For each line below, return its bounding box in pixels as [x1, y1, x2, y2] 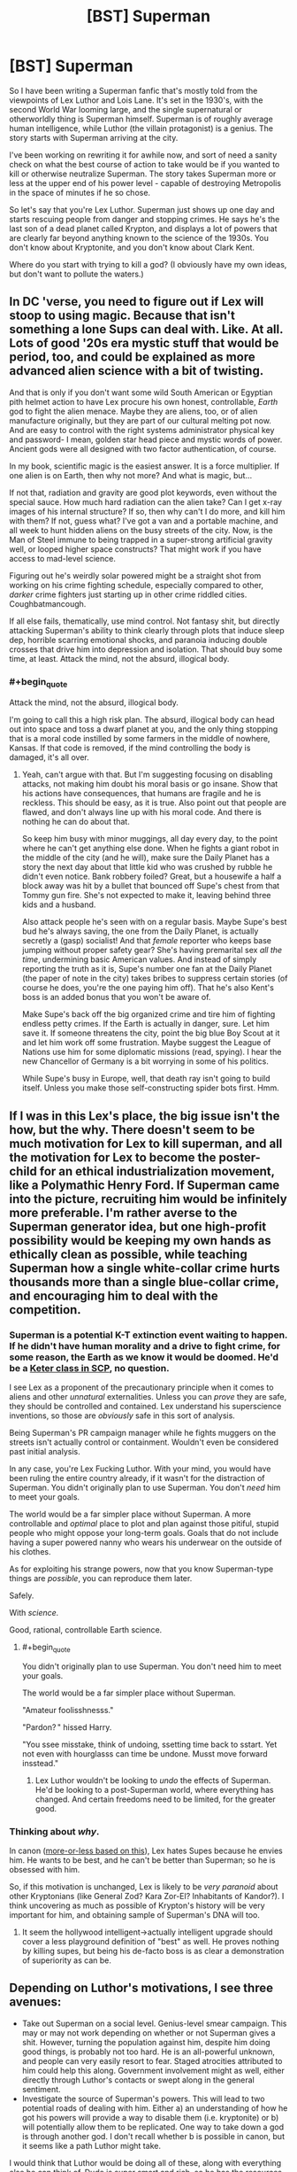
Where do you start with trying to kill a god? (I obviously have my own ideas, [9, 259, 287, 269]
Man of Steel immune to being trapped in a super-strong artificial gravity [9, 534, 273, 545]
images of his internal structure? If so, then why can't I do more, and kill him [9, 506, 286, 516]
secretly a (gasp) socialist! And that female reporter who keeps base [21, 935, 272, 946]
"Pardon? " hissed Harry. [21, 1721, 112, 1733]
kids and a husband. [21, 899, 96, 910]
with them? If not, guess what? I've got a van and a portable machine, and [9, 516, 278, 526]
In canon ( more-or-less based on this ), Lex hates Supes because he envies [9, 1845, 283, 1857]
